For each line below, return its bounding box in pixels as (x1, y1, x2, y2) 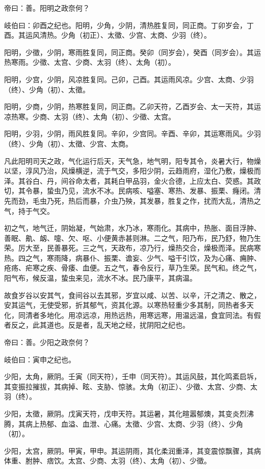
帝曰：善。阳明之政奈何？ (4, 3, 90, 13)
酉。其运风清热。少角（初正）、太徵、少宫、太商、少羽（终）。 (4, 30, 211, 40)
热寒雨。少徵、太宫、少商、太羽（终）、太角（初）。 (4, 57, 175, 67)
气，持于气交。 (4, 205, 54, 216)
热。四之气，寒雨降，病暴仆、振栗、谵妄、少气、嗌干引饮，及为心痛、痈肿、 (4, 252, 261, 263)
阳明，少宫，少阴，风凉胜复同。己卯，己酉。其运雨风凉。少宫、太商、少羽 (4, 73, 254, 84)
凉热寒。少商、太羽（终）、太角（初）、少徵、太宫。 (4, 111, 175, 121)
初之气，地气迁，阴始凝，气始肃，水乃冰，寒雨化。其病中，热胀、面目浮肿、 (4, 223, 261, 233)
